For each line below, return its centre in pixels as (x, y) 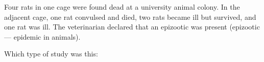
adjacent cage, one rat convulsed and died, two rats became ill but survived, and (130, 17)
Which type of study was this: (51, 54)
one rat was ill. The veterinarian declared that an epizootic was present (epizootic (132, 27)
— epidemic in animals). (42, 36)
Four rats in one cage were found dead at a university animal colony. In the (122, 7)
